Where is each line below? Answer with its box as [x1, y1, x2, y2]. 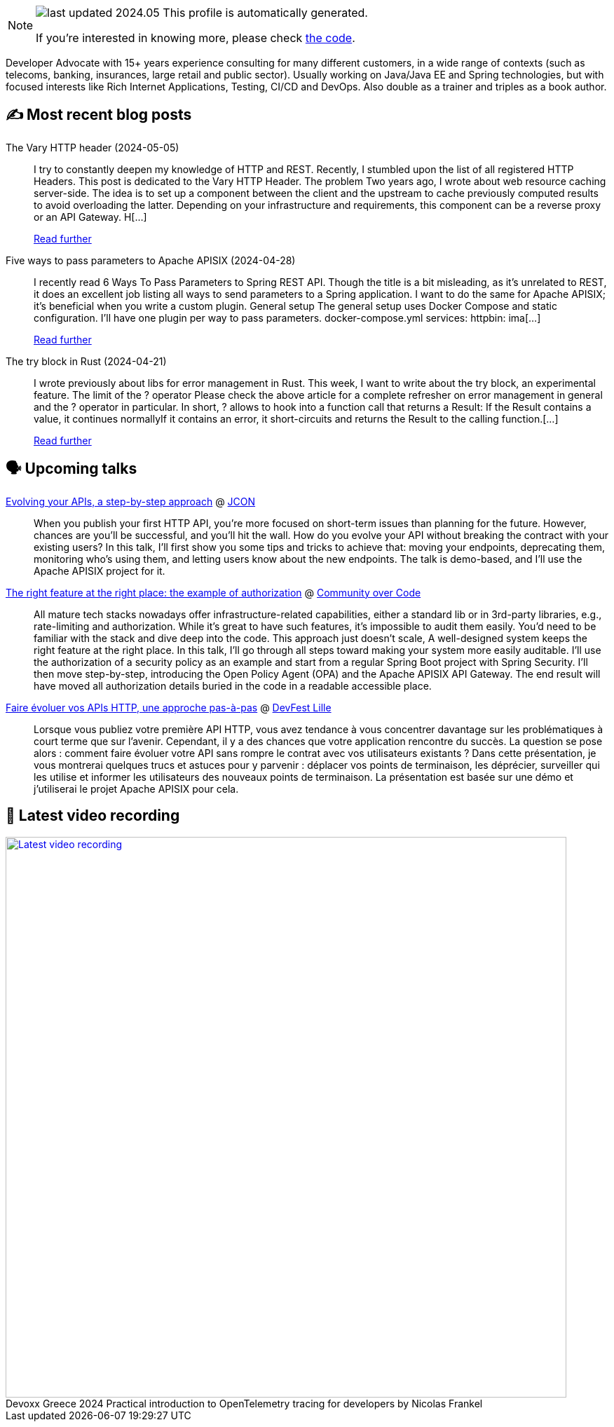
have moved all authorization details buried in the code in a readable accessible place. [34, 679, 432, 692]
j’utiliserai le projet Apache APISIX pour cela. [34, 782, 239, 795]
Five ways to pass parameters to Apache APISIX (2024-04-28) [6, 254, 296, 266]
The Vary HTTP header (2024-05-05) [6, 141, 179, 153]
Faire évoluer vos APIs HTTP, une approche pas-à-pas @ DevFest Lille [6, 701, 332, 713]
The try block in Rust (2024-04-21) [6, 355, 167, 367]
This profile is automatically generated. [163, 6, 368, 20]
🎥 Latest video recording [6, 807, 180, 825]
